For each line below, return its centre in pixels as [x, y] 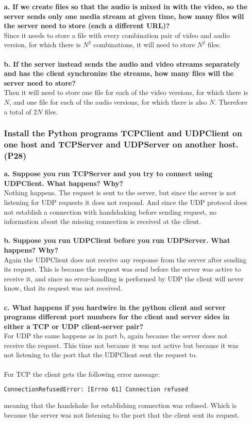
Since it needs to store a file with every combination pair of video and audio [117, 35]
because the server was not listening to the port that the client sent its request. [122, 414]
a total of [18, 111]
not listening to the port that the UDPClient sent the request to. [101, 355]
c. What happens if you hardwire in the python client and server [115, 307]
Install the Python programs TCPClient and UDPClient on [123, 133]
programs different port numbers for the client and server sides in [117, 317]
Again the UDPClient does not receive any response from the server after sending [125, 259]
